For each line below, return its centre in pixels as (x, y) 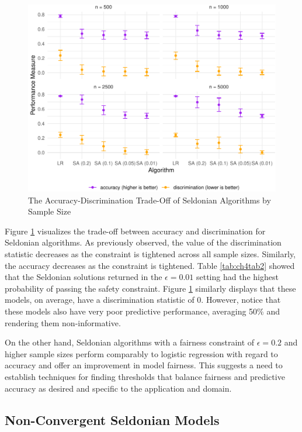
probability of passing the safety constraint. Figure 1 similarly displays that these (150, 288)
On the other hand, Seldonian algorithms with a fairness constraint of (130, 342)
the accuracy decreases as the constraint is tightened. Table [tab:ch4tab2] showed (150, 265)
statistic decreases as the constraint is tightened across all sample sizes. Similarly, (150, 254)
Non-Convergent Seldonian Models (112, 419)
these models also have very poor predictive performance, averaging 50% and (143, 311)
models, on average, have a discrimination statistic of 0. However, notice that (143, 300)
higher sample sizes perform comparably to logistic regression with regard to (141, 353)
